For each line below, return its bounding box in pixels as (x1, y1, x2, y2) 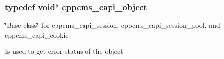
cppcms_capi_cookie (5, 29, 69, 39)
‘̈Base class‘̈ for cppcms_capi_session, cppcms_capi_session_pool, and (5, 20, 220, 30)
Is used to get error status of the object (5, 46, 123, 56)
